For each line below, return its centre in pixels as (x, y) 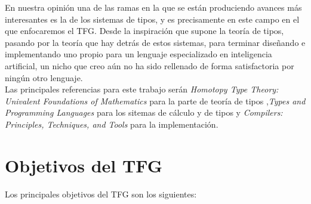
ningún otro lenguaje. (44, 77)
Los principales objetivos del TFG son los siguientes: (101, 194)
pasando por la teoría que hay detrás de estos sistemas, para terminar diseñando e (155, 42)
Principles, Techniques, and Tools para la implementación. (112, 124)
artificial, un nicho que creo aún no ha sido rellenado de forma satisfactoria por (150, 65)
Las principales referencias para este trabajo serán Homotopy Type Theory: (142, 89)
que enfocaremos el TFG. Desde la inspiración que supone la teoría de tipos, (144, 31)
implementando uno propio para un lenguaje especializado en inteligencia (138, 54)
